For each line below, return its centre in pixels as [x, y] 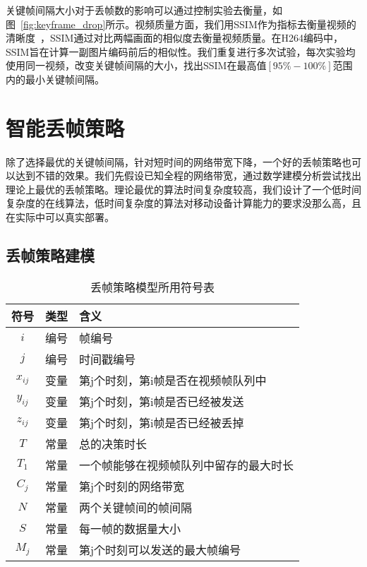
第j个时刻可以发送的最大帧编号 [160, 549]
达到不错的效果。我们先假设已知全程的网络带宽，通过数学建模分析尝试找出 [188, 175]
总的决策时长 [113, 443]
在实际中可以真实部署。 [60, 217]
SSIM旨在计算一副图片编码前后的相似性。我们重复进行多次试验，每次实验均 [181, 51]
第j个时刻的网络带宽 [132, 486]
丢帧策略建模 [50, 255]
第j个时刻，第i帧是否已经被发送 [162, 401]
